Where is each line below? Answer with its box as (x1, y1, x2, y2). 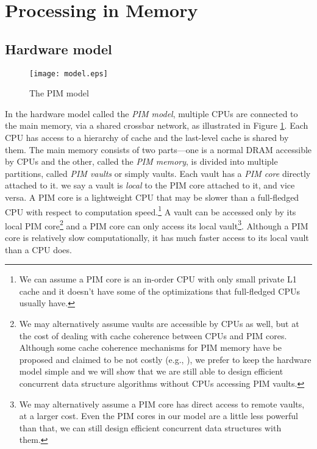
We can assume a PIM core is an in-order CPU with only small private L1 (19, 273, 297, 286)
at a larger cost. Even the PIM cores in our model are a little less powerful (19, 409, 298, 422)
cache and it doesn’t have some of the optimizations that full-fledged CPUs (19, 284, 300, 297)
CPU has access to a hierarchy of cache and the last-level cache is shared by (5, 131, 289, 144)
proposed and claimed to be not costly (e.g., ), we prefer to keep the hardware (19, 353, 312, 365)
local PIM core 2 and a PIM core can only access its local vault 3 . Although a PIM (5, 217, 308, 232)
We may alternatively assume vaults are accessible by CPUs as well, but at (19, 317, 299, 330)
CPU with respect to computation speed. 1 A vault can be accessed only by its (5, 203, 296, 218)
